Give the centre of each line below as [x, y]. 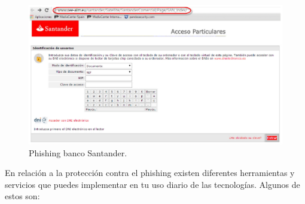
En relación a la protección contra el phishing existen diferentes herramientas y [150, 173]
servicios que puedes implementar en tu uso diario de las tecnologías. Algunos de [152, 184]
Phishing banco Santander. [78, 152]
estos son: [22, 196]
